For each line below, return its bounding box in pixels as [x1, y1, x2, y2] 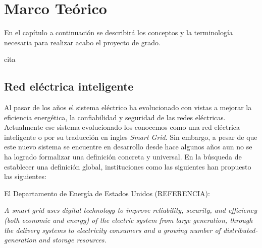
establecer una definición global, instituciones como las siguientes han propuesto [4, 161, 251, 172]
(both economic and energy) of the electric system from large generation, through [4, 215, 253, 225]
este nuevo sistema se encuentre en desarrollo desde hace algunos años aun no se [4, 141, 252, 152]
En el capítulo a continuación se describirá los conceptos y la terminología [4, 27, 233, 38]
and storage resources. [38, 234, 107, 245]
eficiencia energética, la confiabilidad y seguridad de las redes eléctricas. [4, 112, 226, 122]
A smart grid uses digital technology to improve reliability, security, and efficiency [4, 205, 257, 215]
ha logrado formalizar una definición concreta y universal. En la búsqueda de [4, 151, 242, 162]
